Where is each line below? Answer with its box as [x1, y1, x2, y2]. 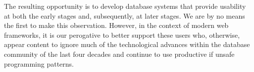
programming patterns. [4, 58, 74, 69]
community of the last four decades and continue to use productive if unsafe [4, 48, 235, 59]
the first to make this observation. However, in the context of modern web [4, 20, 229, 30]
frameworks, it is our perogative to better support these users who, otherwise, [4, 29, 240, 40]
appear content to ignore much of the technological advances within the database [4, 39, 250, 49]
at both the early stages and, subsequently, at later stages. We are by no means [4, 10, 245, 21]
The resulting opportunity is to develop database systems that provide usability [4, 1, 246, 11]
